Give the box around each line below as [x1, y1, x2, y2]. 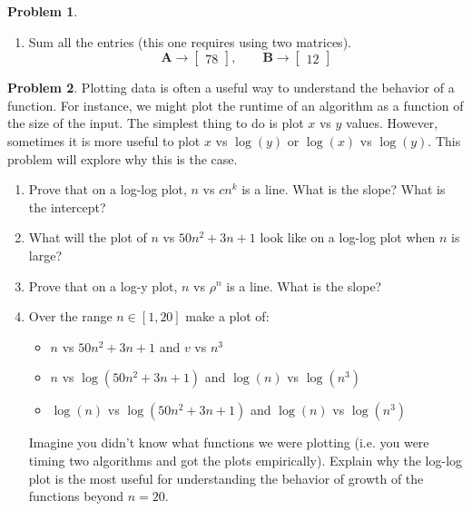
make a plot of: [185, 307, 270, 326]
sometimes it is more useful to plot [7, 131, 201, 150]
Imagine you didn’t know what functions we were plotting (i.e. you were [28, 433, 429, 452]
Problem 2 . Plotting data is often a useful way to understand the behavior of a [7, 78, 455, 97]
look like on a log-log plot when [260, 228, 436, 247]
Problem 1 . [7, 2, 78, 20]
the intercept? [28, 197, 106, 216]
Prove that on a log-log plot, [28, 180, 187, 199]
